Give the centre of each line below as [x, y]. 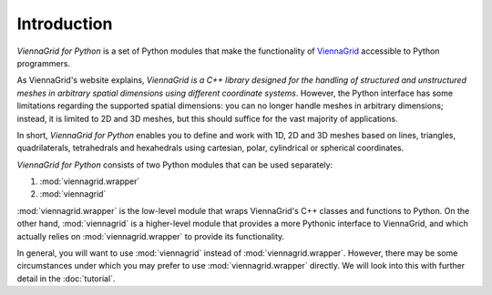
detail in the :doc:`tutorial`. [66, 279]
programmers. [44, 63]
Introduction [65, 24]
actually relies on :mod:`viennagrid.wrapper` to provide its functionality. [151, 236]
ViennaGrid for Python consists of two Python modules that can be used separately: [174, 165]
